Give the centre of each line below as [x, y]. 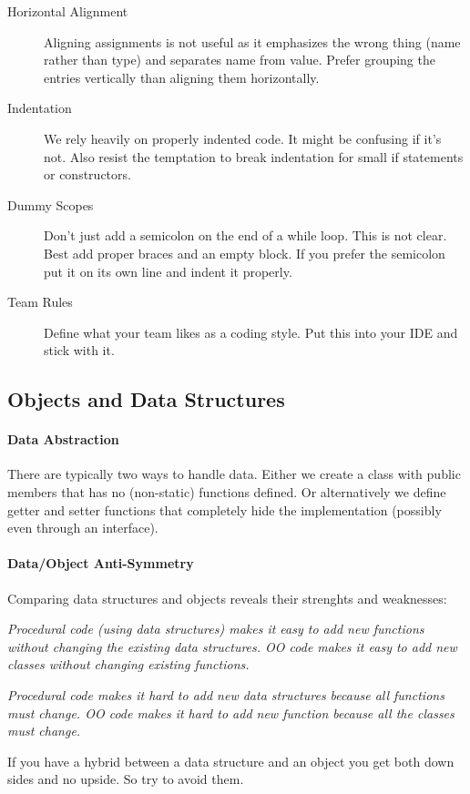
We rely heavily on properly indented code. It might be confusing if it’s [243, 138]
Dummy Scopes [51, 204]
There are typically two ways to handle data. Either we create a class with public [234, 474]
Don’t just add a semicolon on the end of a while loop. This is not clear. [245, 235]
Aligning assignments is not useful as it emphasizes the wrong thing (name [252, 41]
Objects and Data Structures [146, 399]
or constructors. [87, 174]
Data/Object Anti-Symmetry [101, 563]
